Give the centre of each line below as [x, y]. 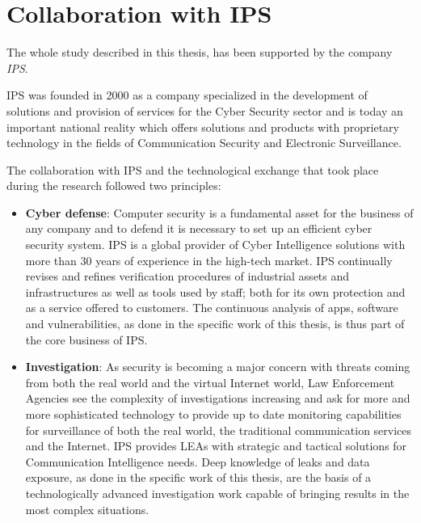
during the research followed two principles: [114, 186]
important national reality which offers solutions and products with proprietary [203, 127]
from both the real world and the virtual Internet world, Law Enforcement [210, 382]
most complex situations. [87, 509]
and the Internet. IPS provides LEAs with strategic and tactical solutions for [216, 446]
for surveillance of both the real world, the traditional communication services [219, 430]
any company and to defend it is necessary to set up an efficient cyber [199, 228]
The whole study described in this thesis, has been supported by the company [200, 52]
